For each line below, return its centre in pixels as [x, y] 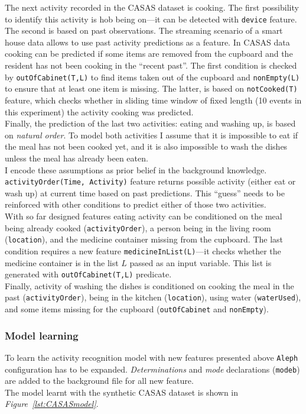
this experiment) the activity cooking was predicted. [99, 111]
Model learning [42, 335]
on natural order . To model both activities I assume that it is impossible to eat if [152, 135]
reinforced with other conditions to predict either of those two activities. [136, 204]
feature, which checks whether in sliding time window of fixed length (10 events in [153, 100]
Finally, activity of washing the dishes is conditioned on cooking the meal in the [149, 285]
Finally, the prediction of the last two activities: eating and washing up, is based [150, 123]
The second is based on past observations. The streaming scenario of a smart [144, 30]
